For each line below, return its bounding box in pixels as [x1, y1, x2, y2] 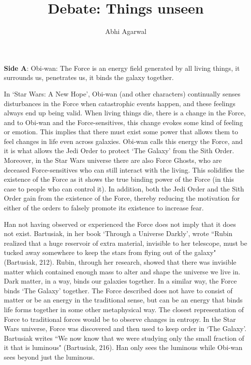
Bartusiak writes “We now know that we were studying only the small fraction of [4, 333, 244, 343]
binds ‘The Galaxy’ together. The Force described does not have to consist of [4, 285, 233, 295]
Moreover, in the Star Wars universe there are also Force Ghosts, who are [4, 155, 222, 165]
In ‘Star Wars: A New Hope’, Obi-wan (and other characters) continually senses [4, 88, 241, 98]
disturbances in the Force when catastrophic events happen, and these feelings [4, 98, 236, 108]
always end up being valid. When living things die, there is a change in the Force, [4, 108, 246, 118]
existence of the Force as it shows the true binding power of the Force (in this [4, 174, 234, 184]
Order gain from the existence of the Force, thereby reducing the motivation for [4, 193, 240, 203]
